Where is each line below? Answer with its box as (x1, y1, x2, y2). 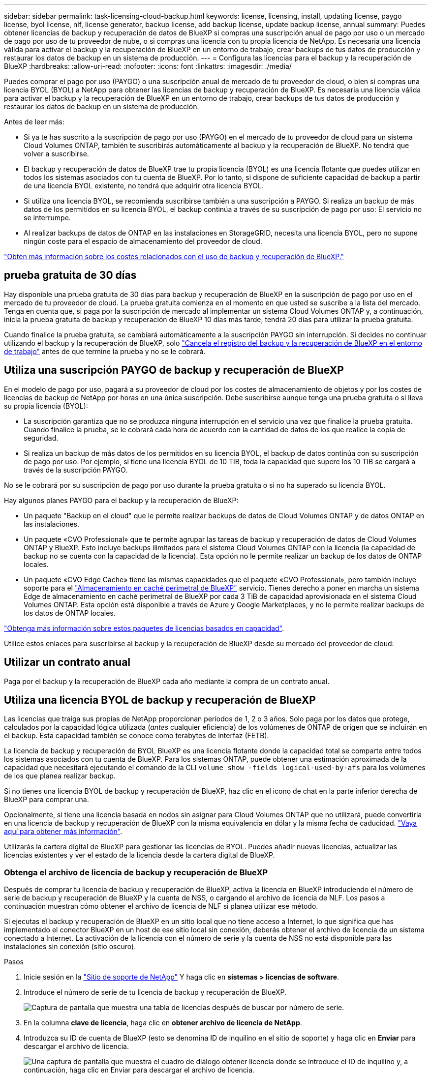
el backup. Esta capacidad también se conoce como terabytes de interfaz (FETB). (4, 731, 269, 740)
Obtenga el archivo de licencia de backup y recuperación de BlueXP (4, 867, 268, 877)
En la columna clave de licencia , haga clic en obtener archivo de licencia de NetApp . (24, 1018, 302, 1027)
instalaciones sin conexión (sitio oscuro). (4, 942, 136, 951)
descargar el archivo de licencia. (24, 1042, 129, 1051)
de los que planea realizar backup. (4, 772, 116, 780)
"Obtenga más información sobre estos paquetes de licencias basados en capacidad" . (4, 624, 284, 632)
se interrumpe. (24, 213, 71, 222)
